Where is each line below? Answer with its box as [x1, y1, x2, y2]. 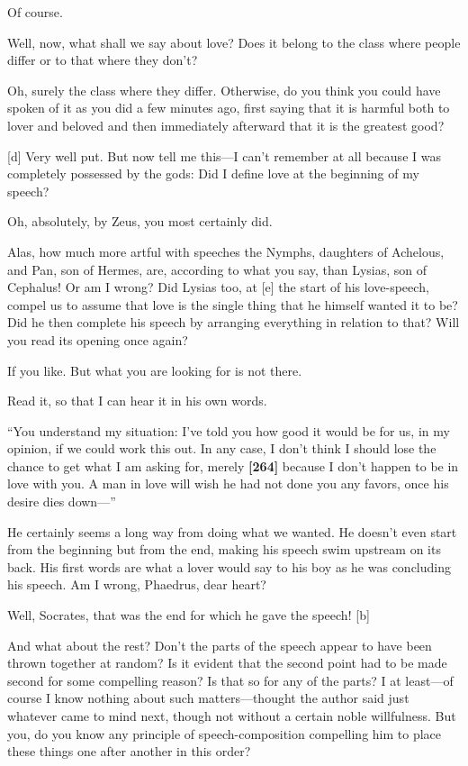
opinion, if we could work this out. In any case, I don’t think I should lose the [7, 439, 436, 458]
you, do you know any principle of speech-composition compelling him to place [7, 724, 442, 743]
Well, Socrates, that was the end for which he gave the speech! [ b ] [7, 606, 370, 625]
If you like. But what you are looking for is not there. [7, 360, 302, 379]
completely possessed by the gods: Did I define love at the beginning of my [7, 164, 419, 183]
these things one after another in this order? [7, 742, 251, 761]
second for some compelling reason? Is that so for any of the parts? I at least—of [7, 670, 454, 689]
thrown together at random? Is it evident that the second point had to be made [7, 653, 447, 672]
